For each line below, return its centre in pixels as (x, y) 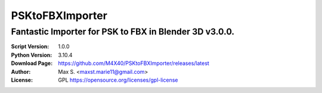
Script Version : (30, 46)
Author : (21, 72)
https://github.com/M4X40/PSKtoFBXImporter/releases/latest (134, 63)
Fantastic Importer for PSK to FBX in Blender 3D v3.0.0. (123, 32)
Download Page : (32, 63)
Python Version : (32, 55)
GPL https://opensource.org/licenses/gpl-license (118, 80)
